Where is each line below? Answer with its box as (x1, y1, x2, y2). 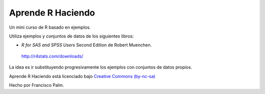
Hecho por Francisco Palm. (9, 82, 64, 88)
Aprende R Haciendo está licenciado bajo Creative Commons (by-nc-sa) (9, 73, 156, 79)
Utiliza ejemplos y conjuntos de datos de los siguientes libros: (9, 33, 134, 39)
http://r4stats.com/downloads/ (21, 53, 83, 59)
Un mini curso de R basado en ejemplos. (9, 24, 91, 30)
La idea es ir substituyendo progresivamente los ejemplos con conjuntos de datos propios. (9, 64, 192, 70)
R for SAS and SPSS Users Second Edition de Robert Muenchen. (21, 42, 152, 48)
